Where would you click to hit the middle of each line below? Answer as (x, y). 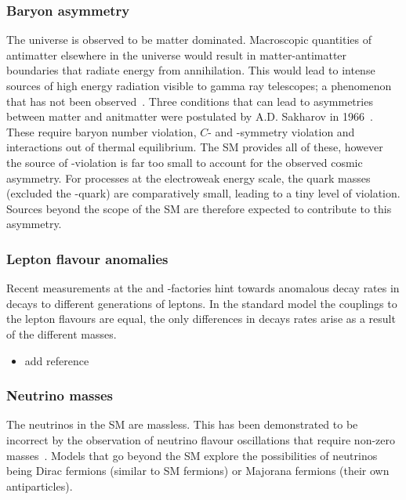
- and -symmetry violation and (281, 131)
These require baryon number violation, (101, 131)
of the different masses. (62, 333)
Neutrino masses (60, 395)
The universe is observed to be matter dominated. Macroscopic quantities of (189, 40)
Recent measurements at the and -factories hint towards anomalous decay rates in (203, 288)
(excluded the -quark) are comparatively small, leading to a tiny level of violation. (203, 193)
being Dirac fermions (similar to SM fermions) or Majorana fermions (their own (198, 471)
